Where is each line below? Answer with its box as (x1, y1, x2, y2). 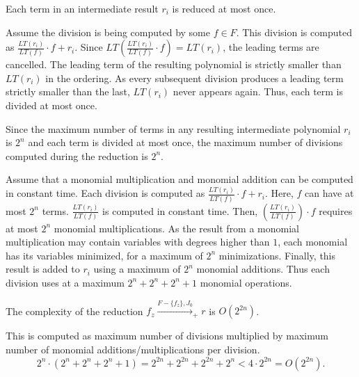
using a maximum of (93, 262, 181, 276)
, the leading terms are (223, 40, 319, 54)
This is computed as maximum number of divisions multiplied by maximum (6, 328, 328, 343)
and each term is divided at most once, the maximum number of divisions (28, 135, 343, 150)
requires (319, 203, 353, 218)
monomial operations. (200, 275, 292, 289)
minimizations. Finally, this (218, 248, 336, 262)
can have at (305, 186, 354, 200)
